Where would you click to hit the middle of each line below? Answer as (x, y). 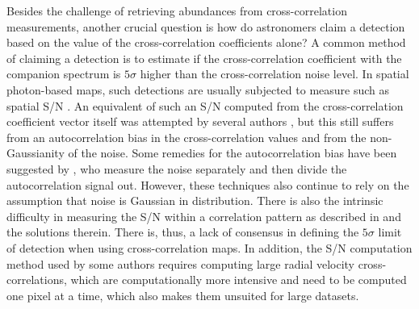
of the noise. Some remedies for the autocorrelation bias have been (233, 153)
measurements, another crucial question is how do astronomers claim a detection (206, 26)
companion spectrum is (64, 74)
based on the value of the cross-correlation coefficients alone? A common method (206, 42)
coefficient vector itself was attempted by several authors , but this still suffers (200, 121)
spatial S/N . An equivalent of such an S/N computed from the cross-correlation (205, 105)
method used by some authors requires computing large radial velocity (181, 263)
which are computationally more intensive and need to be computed (239, 280)
